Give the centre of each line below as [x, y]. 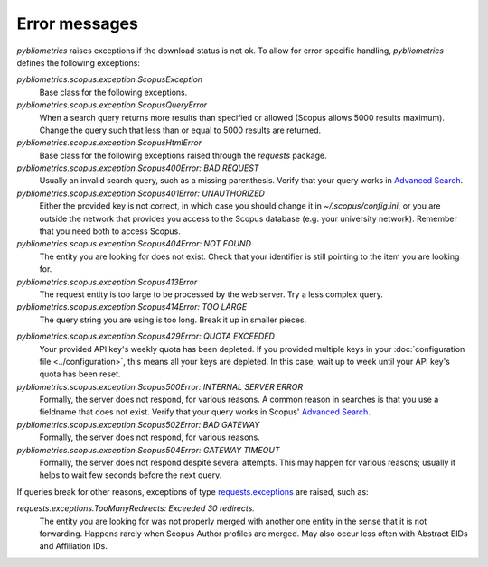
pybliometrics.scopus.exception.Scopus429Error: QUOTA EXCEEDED [146, 336]
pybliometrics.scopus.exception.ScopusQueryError [112, 105]
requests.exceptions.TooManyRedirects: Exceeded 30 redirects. [136, 508]
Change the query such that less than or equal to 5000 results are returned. [180, 130]
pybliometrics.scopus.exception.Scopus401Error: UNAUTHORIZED [141, 193]
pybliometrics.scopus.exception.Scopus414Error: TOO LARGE [132, 307]
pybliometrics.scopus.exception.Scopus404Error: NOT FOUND [134, 244]
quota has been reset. [80, 374]
